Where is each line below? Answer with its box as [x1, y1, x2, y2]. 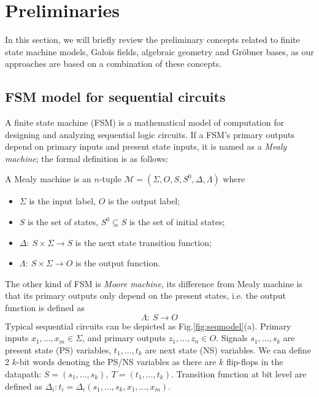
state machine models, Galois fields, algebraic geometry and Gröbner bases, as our [5, 45, 314, 58]
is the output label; [107, 195, 180, 207]
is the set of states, [28, 215, 99, 228]
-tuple [99, 172, 121, 185]
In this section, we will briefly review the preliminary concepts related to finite [5, 33, 300, 46]
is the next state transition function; [75, 236, 212, 249]
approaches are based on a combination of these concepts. [5, 57, 222, 70]
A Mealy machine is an [5, 172, 91, 185]
